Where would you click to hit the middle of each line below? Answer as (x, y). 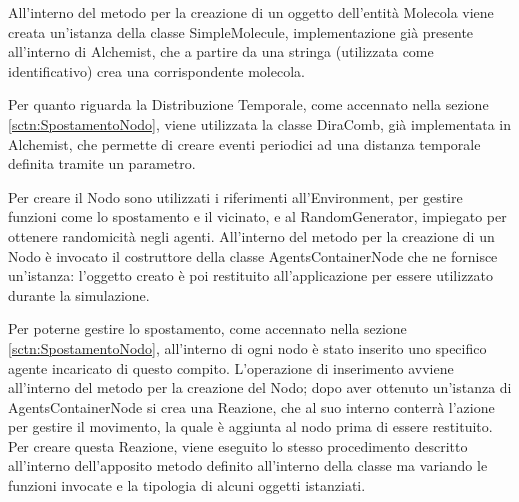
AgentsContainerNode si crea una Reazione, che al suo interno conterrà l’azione (251, 406)
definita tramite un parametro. (102, 163)
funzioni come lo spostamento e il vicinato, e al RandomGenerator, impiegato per (257, 216)
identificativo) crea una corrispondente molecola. (156, 70)
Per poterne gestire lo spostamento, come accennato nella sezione (207, 328)
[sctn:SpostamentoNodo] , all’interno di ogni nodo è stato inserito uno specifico (247, 347)
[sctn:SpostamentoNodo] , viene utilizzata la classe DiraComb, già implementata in (259, 123)
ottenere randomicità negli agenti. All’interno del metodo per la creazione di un (251, 235)
